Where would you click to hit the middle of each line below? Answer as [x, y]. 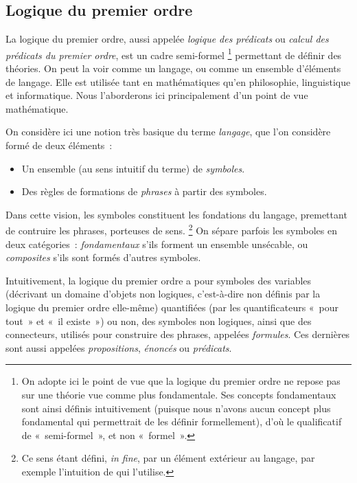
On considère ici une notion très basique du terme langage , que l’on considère [168, 132]
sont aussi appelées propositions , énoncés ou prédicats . [119, 347]
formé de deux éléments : [59, 145]
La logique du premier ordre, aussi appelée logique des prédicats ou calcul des [167, 39]
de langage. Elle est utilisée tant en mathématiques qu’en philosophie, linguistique [178, 81]
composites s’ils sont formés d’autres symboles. [103, 257]
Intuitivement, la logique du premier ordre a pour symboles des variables [159, 280]
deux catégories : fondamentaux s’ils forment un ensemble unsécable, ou [157, 244]
